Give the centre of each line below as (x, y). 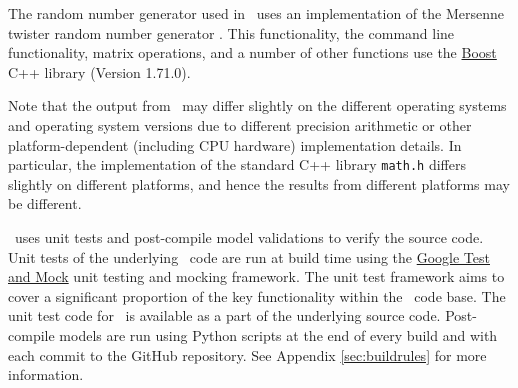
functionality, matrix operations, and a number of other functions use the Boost (252, 52)
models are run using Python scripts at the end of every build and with (278, 334)
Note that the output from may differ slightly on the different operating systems (257, 105)
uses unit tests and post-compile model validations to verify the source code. (249, 237)
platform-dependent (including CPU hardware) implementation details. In (235, 144)
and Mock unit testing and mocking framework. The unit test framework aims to (256, 276)
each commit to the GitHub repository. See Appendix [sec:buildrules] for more (247, 354)
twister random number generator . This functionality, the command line (231, 32)
